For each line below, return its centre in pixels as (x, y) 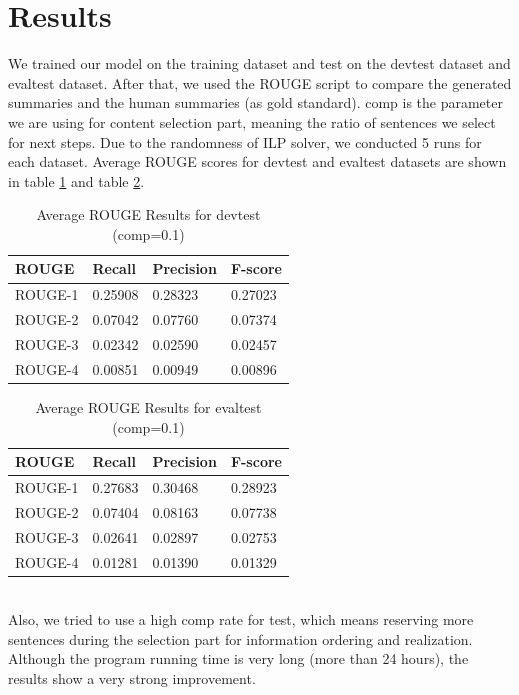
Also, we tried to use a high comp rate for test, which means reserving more (241, 619)
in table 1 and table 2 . (76, 180)
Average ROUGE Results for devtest (148, 214)
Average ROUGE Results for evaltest (148, 406)
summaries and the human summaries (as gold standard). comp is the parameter (255, 102)
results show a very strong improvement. (132, 677)
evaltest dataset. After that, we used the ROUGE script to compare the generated (260, 82)
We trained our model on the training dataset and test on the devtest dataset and (259, 63)
